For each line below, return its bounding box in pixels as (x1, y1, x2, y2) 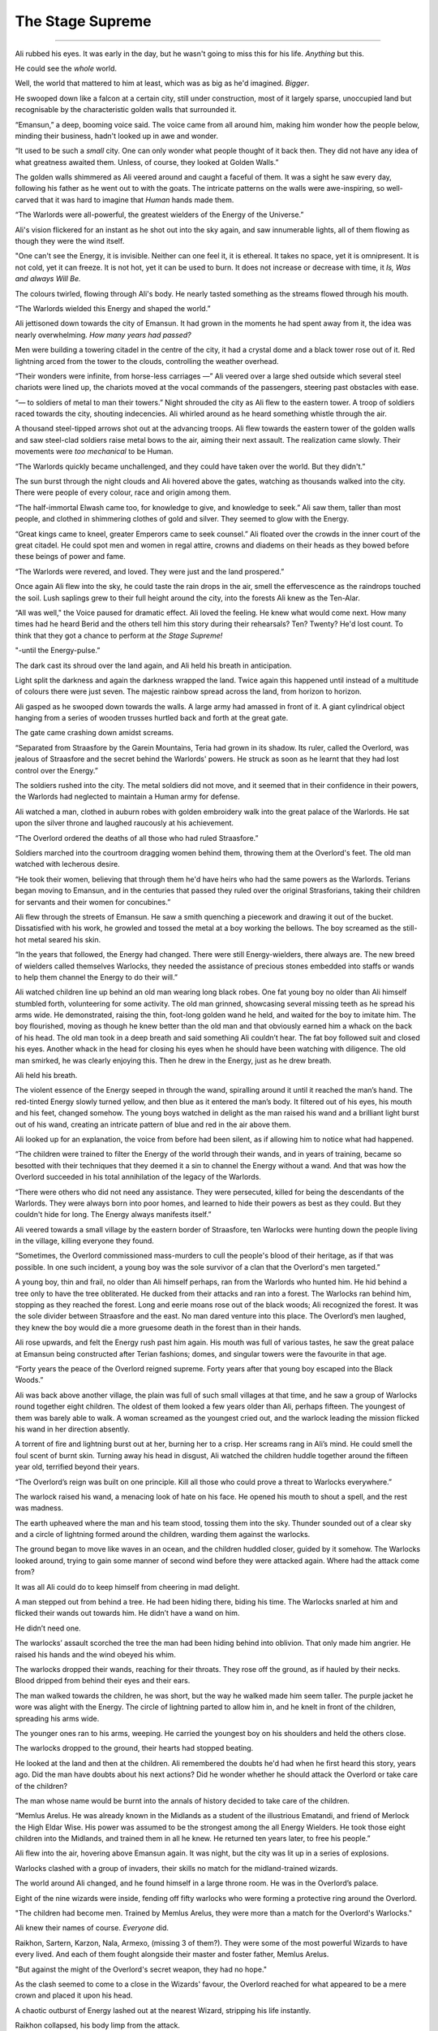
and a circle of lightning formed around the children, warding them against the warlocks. (15, 1530, 311, 1539)
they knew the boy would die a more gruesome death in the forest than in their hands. (15, 1323, 302, 1332)
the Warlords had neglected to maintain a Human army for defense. (15, 792, 241, 802)
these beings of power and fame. (15, 552, 126, 561)
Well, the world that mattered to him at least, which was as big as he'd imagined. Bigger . (15, 78, 310, 89)
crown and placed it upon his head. (15, 1990, 133, 2000)
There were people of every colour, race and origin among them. (15, 487, 231, 497)
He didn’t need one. (15, 1623, 81, 1633)
